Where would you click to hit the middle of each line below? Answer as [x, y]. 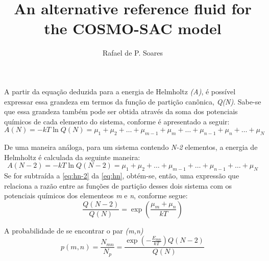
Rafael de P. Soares [133, 53]
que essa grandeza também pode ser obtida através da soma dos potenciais [121, 111]
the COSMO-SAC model [133, 28]
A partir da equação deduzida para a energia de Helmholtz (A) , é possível [120, 91]
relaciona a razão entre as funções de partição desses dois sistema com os [118, 185]
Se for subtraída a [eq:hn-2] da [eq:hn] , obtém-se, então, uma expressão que [122, 176]
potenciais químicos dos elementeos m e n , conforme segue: [96, 195]
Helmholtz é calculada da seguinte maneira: [72, 157]
